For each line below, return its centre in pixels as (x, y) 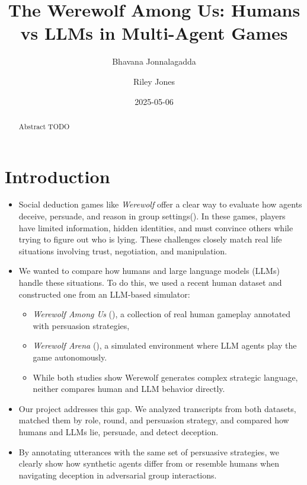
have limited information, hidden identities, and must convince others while (156, 227)
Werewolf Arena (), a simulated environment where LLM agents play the (165, 345)
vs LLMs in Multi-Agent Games (154, 33)
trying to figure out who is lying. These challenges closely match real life (150, 239)
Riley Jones (154, 81)
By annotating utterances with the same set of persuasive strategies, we (149, 452)
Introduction (57, 176)
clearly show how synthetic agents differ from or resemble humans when (149, 463)
